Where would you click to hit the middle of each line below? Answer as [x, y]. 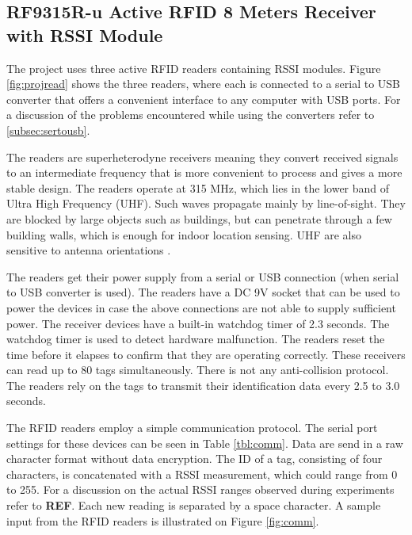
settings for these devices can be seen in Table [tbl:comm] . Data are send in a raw [205, 443]
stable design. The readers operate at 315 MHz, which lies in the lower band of [198, 187]
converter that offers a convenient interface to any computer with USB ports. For [204, 99]
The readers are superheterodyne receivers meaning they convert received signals [202, 157]
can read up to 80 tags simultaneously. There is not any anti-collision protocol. [198, 370]
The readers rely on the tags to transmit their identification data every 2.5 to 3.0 [203, 385]
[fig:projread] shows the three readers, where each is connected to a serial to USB [204, 84]
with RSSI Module [85, 34]
